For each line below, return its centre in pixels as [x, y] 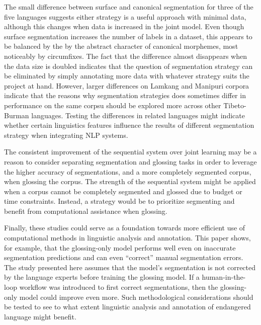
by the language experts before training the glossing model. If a [102, 277]
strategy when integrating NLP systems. [66, 135]
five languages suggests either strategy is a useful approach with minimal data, [125, 16]
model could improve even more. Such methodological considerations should [136, 297]
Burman [17, 115]
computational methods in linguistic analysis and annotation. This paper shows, [127, 238]
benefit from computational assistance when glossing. [86, 211]
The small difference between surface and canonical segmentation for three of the [129, 7]
